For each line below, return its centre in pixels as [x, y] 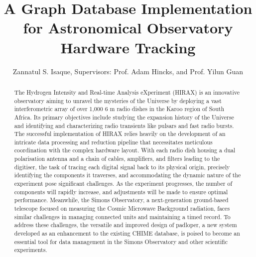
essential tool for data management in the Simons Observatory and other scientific [121, 241]
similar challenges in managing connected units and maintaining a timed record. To [122, 216]
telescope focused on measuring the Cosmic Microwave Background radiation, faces [122, 208]
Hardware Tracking [128, 47]
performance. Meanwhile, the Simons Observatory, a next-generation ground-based [121, 200]
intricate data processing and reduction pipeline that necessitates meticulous [113, 142]
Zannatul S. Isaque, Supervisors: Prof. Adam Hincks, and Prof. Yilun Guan [128, 71]
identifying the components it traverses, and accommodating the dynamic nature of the [128, 175]
